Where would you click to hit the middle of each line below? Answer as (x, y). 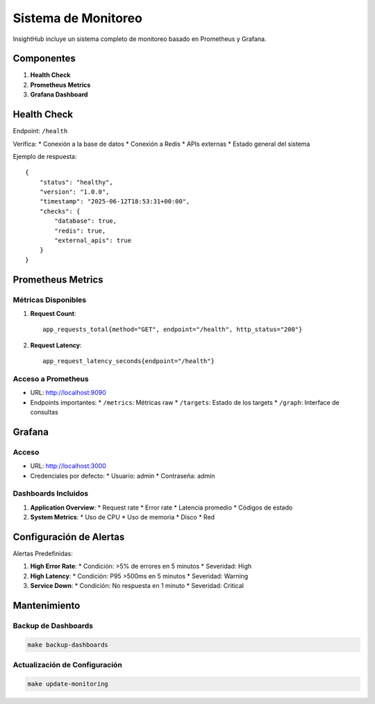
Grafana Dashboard (59, 94)
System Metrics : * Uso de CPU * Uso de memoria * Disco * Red (123, 517)
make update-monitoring (68, 684)
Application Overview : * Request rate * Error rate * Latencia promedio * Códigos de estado (161, 508)
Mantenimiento (47, 606)
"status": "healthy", (76, 182)
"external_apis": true (93, 241)
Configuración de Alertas (69, 537)
